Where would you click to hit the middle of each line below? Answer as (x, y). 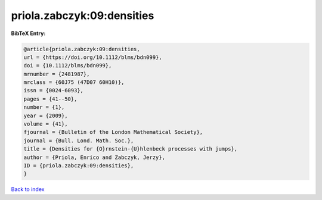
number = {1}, (44, 107)
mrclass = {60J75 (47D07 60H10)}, (74, 82)
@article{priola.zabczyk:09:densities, (82, 49)
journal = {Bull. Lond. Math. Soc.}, (79, 140)
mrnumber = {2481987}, (57, 74)
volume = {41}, (46, 124)
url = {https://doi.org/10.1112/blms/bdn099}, (93, 57)
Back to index (28, 189)
